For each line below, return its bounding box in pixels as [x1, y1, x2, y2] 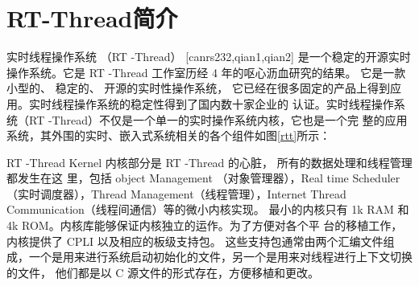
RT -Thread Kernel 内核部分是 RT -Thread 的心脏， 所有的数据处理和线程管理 [6, 153, 413, 170]
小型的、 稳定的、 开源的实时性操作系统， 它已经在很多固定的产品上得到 [6, 80, 390, 96]
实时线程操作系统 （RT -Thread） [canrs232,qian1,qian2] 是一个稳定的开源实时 [6, 48, 411, 65]
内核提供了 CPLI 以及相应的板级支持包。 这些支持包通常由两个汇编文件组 [6, 232, 395, 249]
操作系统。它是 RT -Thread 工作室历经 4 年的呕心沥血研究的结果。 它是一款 [6, 63, 406, 80]
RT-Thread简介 [6, 2, 178, 35]
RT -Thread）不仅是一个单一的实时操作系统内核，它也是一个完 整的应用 [28, 111, 408, 128]
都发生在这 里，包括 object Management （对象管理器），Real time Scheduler [6, 170, 400, 186]
